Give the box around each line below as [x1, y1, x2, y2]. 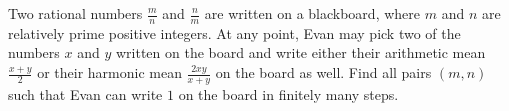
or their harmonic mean [37, 62, 182, 83]
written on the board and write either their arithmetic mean [115, 42, 486, 63]
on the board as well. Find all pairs [215, 62, 432, 83]
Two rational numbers [8, 3, 143, 23]
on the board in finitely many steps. [178, 83, 399, 104]
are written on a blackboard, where [204, 3, 421, 23]
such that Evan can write [8, 83, 163, 104]
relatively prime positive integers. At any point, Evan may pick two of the [8, 22, 461, 43]
